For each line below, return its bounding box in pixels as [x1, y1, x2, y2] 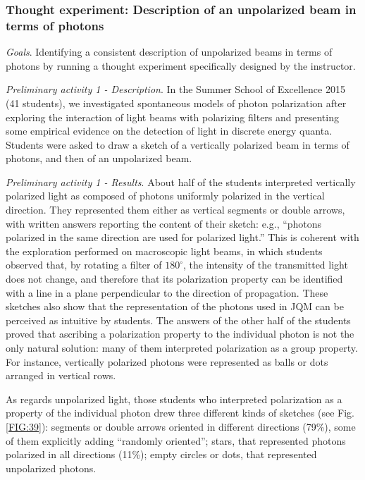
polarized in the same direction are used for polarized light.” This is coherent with [6, 230, 359, 245]
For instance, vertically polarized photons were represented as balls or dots [6, 354, 328, 369]
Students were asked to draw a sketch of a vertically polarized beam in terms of [6, 137, 349, 152]
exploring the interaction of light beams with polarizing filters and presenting [6, 109, 339, 124]
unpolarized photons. [6, 460, 97, 475]
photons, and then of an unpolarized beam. [6, 151, 192, 166]
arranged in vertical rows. [6, 368, 116, 383]
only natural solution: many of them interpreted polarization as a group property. [6, 340, 358, 355]
